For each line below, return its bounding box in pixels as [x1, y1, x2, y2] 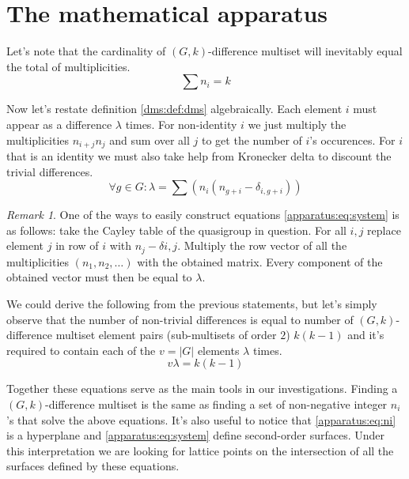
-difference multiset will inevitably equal [208, 43, 403, 59]
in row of [55, 237, 99, 254]
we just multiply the [248, 115, 347, 132]
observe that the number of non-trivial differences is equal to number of [6, 311, 354, 327]
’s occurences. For [309, 131, 396, 148]
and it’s [347, 326, 384, 343]
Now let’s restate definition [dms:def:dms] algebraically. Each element [6, 100, 343, 117]
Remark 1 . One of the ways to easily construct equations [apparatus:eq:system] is [6, 206, 400, 223]
